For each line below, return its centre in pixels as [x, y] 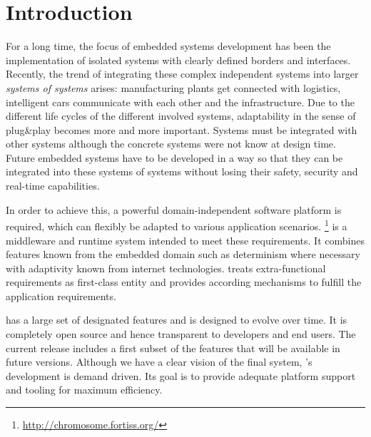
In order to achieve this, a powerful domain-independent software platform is [174, 209]
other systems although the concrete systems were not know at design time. [171, 144]
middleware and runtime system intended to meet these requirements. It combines [185, 240]
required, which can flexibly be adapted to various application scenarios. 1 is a [177, 225]
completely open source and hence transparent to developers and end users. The [181, 334]
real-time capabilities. [53, 186]
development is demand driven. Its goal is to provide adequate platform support [181, 375]
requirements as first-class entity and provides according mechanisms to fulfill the [184, 282]
